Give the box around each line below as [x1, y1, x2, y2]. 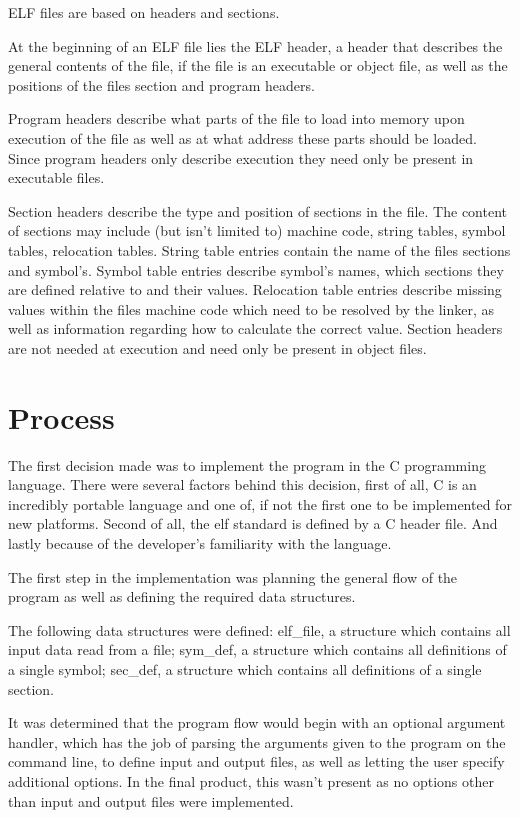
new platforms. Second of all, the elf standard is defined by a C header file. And [8, 513, 498, 534]
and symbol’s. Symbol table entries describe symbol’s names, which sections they [8, 259, 504, 280]
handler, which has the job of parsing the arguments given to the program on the [8, 731, 506, 752]
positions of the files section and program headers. [8, 74, 315, 95]
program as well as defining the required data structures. [8, 586, 356, 607]
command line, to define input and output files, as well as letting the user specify [8, 751, 505, 772]
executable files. [8, 167, 105, 188]
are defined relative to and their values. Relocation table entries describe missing [8, 279, 502, 300]
